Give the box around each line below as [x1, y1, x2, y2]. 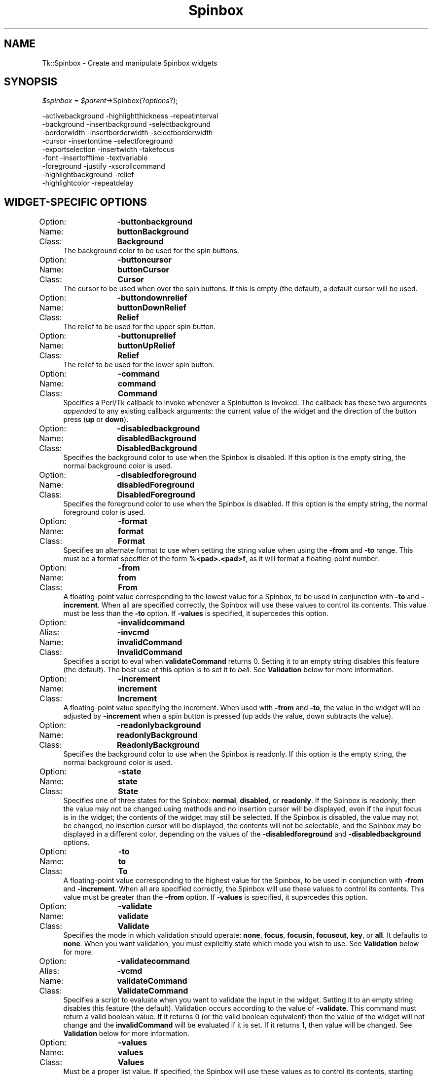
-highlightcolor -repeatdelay [42, 179, 134, 188]
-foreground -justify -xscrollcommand [42, 162, 165, 171]
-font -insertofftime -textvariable [42, 154, 148, 162]
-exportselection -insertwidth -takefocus [42, 145, 175, 154]
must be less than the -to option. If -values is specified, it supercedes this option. [63, 609, 329, 618]
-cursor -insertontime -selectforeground [42, 137, 173, 146]
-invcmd [117, 627, 149, 638]
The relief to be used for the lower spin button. [63, 360, 215, 369]
